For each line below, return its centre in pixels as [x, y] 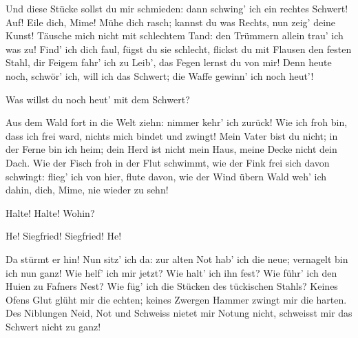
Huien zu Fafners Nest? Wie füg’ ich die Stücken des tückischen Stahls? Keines [172, 286]
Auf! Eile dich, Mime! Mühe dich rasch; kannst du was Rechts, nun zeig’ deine [171, 22]
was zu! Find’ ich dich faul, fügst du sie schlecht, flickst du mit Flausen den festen [179, 49]
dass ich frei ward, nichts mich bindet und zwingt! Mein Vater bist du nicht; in [172, 135]
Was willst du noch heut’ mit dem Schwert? [98, 99]
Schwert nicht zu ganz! [53, 326]
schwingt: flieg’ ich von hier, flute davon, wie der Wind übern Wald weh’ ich [166, 176]
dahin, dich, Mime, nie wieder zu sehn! [87, 190]
